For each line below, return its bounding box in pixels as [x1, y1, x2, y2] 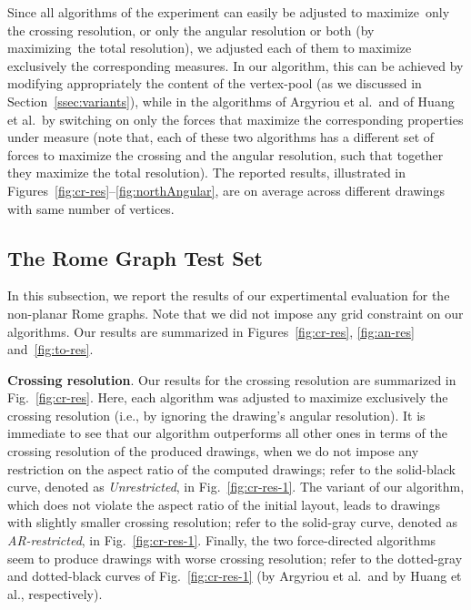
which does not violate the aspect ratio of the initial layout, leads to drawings [7, 494, 440, 513]
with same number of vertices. [7, 198, 175, 218]
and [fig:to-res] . [7, 340, 94, 359]
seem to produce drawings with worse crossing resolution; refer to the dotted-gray [7, 548, 463, 567]
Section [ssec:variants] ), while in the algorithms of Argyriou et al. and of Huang [7, 91, 455, 110]
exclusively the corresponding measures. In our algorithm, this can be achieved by [7, 56, 464, 75]
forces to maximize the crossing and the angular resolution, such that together [7, 145, 444, 164]
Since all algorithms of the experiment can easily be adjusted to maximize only [7, 3, 450, 21]
